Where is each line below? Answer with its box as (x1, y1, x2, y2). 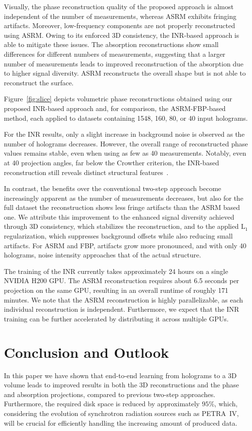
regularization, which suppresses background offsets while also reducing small (4, 231, 233, 241)
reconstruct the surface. (4, 77, 74, 87)
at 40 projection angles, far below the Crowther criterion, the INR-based (4, 157, 219, 167)
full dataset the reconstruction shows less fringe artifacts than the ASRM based (4, 202, 240, 212)
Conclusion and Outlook (4, 342, 169, 362)
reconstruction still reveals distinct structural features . (4, 167, 169, 177)
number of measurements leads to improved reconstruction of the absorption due (4, 58, 244, 68)
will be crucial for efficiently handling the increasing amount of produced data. (4, 417, 237, 428)
